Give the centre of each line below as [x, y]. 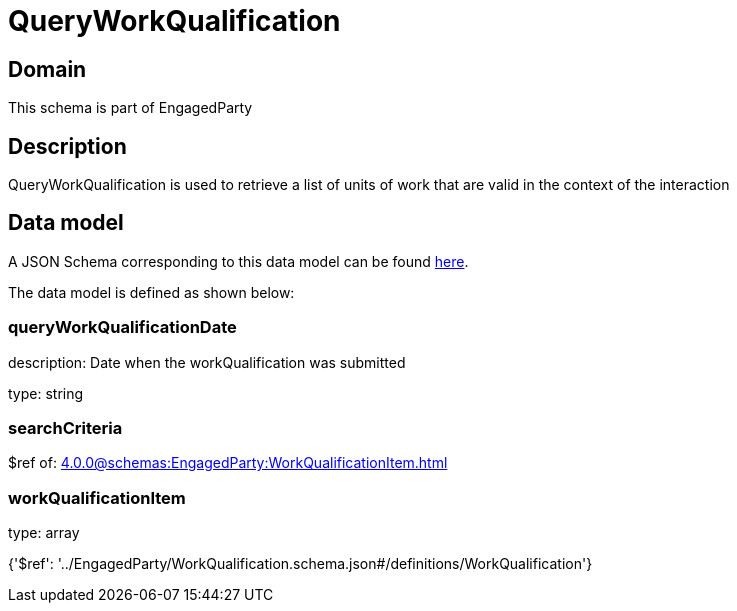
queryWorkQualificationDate [122, 327]
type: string [46, 393]
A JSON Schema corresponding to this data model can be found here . [238, 261]
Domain [47, 69]
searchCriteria [65, 427]
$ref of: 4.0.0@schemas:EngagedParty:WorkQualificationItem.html [228, 463]
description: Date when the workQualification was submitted [207, 362]
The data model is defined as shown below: [151, 292]
